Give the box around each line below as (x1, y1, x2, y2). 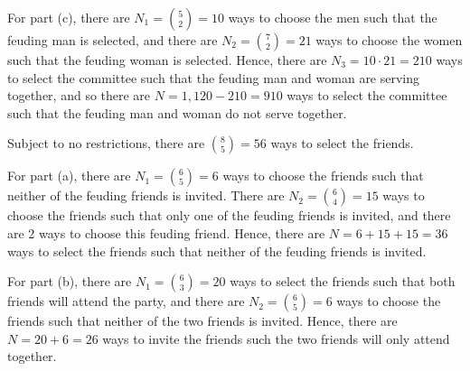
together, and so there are (7, 86, 151, 105)
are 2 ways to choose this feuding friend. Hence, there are (7, 223, 325, 242)
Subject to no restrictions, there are (7, 134, 205, 153)
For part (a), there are (7, 166, 131, 185)
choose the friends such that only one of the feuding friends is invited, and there (7, 206, 451, 225)
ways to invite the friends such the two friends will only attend (102, 329, 450, 348)
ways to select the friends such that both (230, 272, 456, 291)
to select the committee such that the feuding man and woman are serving (7, 68, 420, 87)
